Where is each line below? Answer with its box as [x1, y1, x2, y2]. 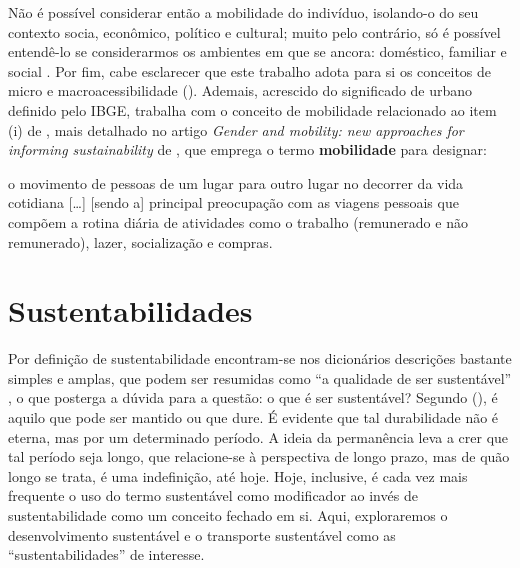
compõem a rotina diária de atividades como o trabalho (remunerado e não [8, 211, 468, 232]
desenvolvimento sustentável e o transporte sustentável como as [8, 524, 396, 545]
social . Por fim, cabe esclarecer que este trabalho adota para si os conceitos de [8, 60, 492, 81]
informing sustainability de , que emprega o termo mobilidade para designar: [8, 139, 487, 160]
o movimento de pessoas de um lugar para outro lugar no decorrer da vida [8, 172, 464, 193]
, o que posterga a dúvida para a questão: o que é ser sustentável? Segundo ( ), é [8, 387, 498, 408]
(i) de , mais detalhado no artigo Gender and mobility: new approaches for [8, 119, 464, 140]
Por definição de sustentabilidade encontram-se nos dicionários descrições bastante [8, 348, 512, 369]
